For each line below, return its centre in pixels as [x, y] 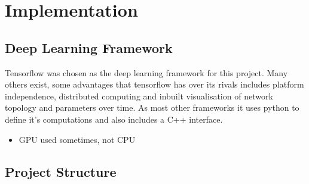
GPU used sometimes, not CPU [77, 139]
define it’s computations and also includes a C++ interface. [114, 119]
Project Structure [61, 171]
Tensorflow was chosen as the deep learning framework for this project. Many [146, 72]
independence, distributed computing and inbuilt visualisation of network [139, 96]
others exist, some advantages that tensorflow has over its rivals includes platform [154, 84]
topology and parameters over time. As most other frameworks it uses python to [152, 107]
